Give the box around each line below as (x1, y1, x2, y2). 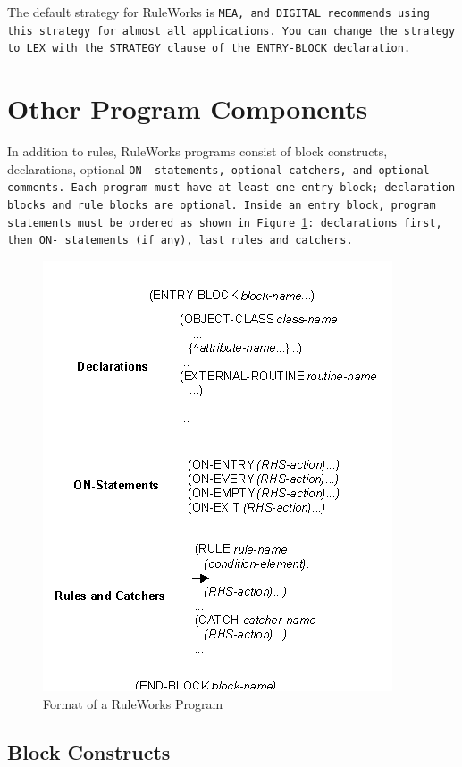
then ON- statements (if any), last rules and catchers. (7, 234, 353, 247)
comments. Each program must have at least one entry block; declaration (7, 181, 456, 195)
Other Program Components (7, 90, 368, 127)
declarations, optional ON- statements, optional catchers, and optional (7, 159, 430, 178)
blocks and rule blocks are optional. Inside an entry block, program (7, 199, 436, 212)
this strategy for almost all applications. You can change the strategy (7, 24, 456, 38)
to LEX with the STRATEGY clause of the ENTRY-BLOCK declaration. (7, 42, 411, 55)
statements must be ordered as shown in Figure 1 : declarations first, (7, 212, 442, 230)
